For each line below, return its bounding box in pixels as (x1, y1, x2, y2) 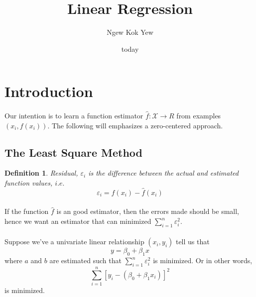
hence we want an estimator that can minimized (4, 216, 151, 226)
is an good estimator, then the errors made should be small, (56, 206, 239, 216)
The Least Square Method (4, 144, 142, 160)
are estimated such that (49, 255, 122, 266)
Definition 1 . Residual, (4, 168, 78, 178)
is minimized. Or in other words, (153, 255, 253, 266)
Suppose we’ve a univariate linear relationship (4, 236, 144, 247)
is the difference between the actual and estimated (88, 168, 239, 178)
